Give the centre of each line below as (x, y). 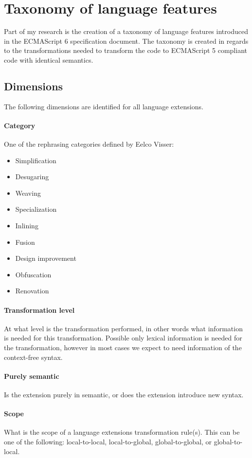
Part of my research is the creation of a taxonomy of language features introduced (126, 31)
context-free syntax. (33, 357)
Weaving (28, 193)
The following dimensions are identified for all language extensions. (104, 106)
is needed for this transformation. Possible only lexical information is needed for (123, 338)
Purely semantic (32, 376)
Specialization (36, 209)
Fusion (25, 242)
